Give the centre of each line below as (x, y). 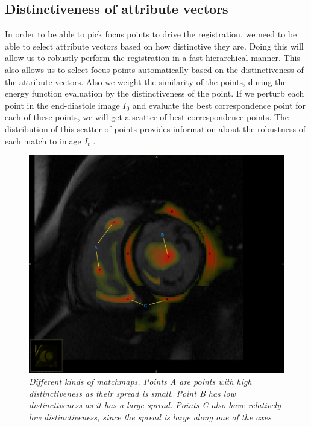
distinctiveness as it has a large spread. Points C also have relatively (155, 405)
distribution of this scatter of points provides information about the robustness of (155, 128)
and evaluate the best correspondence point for (219, 105)
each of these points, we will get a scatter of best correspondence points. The (147, 117)
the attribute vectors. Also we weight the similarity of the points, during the (146, 81)
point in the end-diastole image (62, 105)
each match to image (43, 140)
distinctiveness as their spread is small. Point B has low (132, 393)
